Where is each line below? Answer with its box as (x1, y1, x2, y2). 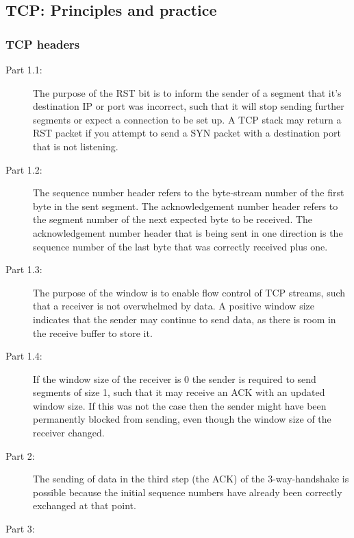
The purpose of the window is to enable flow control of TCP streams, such (33, 285, 346, 299)
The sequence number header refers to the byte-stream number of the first (33, 185, 344, 200)
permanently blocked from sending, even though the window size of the (33, 412, 331, 426)
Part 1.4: (5, 349, 42, 363)
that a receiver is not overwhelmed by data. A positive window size (33, 299, 314, 313)
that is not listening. (33, 139, 118, 153)
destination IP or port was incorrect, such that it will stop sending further (33, 99, 344, 113)
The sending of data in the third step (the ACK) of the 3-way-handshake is (33, 471, 349, 486)
